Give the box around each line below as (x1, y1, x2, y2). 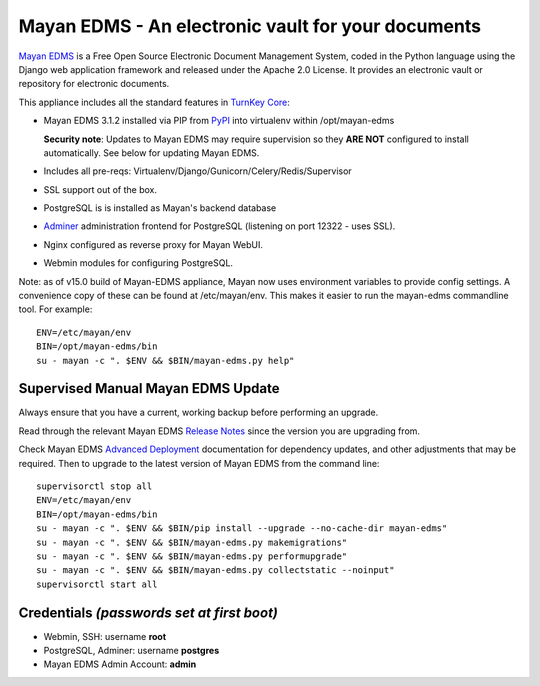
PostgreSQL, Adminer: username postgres (43, 645, 220, 657)
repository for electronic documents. (18, 78, 170, 90)
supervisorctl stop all (36, 481, 153, 492)
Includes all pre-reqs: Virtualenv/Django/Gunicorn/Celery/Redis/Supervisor (43, 165, 352, 177)
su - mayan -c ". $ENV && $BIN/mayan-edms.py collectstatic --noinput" (36, 565, 395, 576)
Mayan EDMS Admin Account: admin (43, 658, 197, 670)
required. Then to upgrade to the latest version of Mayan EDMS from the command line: (18, 457, 380, 469)
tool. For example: (18, 303, 93, 315)
